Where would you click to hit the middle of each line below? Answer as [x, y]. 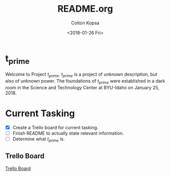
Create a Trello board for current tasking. [55, 127]
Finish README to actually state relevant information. [68, 133]
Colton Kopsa [85, 23]
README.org [85, 9]
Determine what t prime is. [39, 139]
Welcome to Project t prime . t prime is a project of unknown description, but [81, 75]
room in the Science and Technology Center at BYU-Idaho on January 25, [82, 87]
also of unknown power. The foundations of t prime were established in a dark [85, 82]
